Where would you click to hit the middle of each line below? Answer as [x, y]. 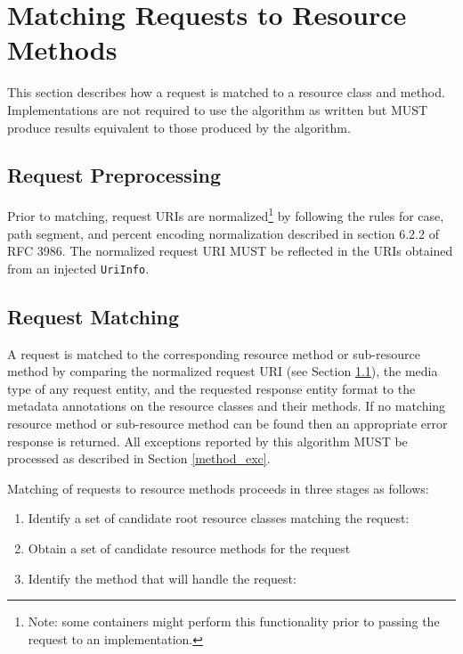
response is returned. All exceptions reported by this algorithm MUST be [207, 441]
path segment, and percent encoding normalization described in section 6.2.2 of [223, 233]
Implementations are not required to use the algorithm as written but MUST [218, 109]
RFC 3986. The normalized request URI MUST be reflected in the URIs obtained [230, 251]
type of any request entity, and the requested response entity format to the [211, 388]
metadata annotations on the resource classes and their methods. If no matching [227, 406]
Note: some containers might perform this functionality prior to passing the [234, 621]
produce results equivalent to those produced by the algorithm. [179, 127]
